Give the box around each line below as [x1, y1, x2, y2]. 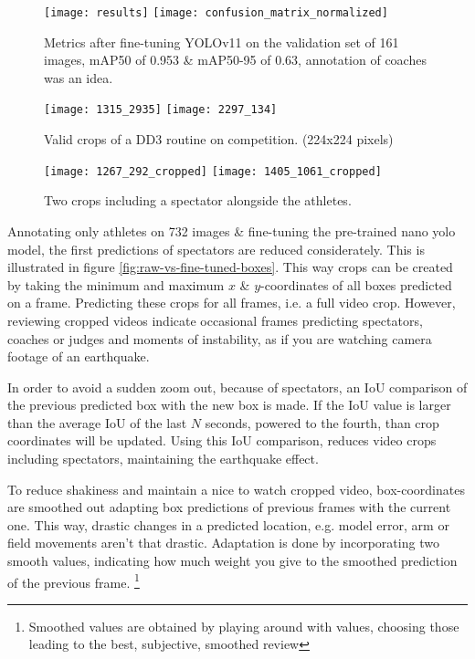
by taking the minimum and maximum [7, 275, 225, 294]
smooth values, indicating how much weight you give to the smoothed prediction [7, 551, 458, 570]
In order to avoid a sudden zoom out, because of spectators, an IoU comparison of [7, 377, 468, 396]
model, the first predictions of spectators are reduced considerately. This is [7, 239, 425, 258]
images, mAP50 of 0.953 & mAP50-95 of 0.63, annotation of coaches [44, 50, 427, 69]
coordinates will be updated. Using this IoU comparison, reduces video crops [7, 431, 437, 450]
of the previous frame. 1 [7, 570, 140, 591]
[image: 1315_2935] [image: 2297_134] [44, 103, 278, 117]
